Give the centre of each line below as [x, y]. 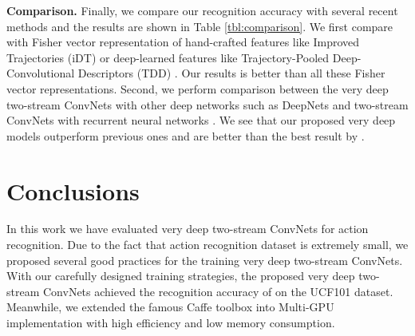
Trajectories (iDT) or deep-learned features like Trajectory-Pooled [168, 57]
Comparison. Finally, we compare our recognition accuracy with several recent [202, 10]
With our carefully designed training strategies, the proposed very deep [181, 276]
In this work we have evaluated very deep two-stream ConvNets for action [188, 229]
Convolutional [41, 73]
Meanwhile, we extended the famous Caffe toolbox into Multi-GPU [170, 307]
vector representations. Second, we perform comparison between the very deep [198, 88]
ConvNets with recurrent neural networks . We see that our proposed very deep [201, 120]
